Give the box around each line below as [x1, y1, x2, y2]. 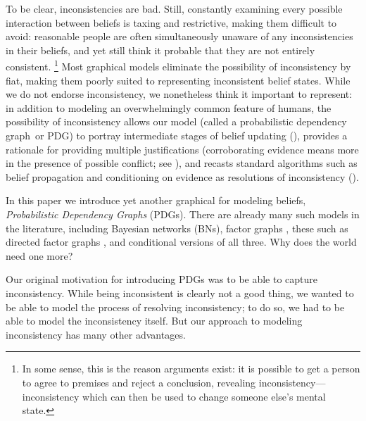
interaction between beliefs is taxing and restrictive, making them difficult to [6, 15, 337, 30]
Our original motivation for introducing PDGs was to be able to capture [6, 272, 318, 287]
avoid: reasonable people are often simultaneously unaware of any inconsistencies [6, 29, 353, 44]
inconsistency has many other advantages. [6, 327, 186, 341]
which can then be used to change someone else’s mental [82, 389, 326, 403]
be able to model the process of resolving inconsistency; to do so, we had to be [6, 299, 345, 314]
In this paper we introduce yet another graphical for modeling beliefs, [6, 193, 306, 208]
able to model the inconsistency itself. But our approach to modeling [6, 313, 303, 328]
